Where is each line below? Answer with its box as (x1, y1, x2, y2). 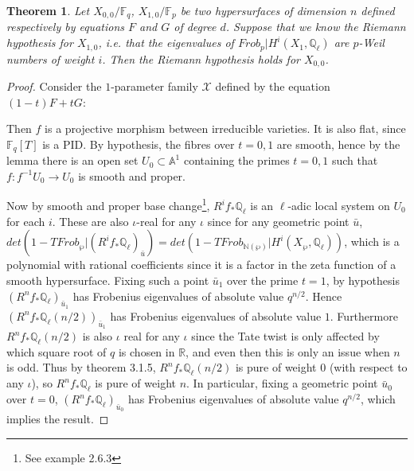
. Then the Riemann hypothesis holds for (102, 50, 300, 67)
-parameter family (111, 77, 198, 94)
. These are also (52, 212, 129, 229)
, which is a (344, 233, 400, 250)
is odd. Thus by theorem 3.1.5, (6, 359, 156, 376)
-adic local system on (287, 197, 390, 214)
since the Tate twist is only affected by (191, 328, 380, 344)
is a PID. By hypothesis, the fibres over (42, 135, 235, 152)
